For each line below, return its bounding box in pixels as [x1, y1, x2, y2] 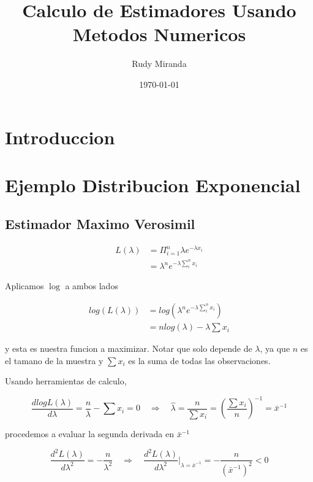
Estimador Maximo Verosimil [5, 214, 195, 233]
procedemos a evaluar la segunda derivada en [5, 427, 174, 440]
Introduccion [5, 124, 115, 149]
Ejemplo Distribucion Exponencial [5, 172, 301, 197]
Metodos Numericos [72, 21, 246, 47]
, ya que [260, 342, 290, 355]
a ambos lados [65, 279, 118, 292]
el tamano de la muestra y [5, 354, 104, 367]
